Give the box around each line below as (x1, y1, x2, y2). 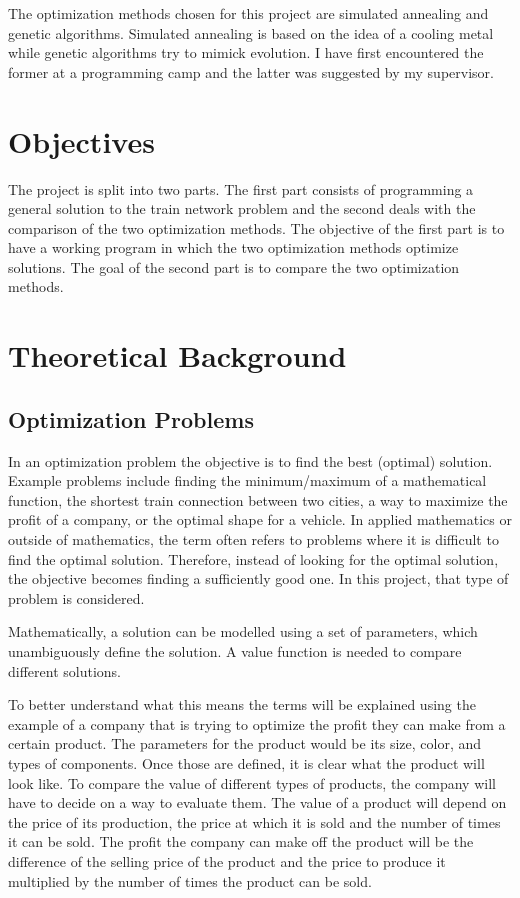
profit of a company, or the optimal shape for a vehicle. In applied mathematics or (8, 509, 512, 530)
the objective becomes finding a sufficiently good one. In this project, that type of (8, 568, 509, 589)
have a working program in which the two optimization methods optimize (8, 237, 459, 258)
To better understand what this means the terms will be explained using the (8, 694, 476, 715)
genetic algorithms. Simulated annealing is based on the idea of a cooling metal (8, 22, 494, 43)
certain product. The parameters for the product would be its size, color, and (8, 733, 482, 754)
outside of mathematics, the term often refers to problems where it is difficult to (8, 529, 499, 550)
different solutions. (8, 660, 121, 681)
